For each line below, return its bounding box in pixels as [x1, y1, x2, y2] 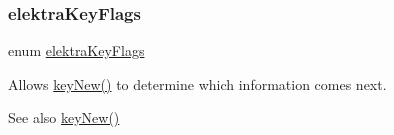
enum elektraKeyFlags [8, 40, 145, 61]
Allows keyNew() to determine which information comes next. [8, 73, 387, 94]
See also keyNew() [8, 107, 120, 128]
